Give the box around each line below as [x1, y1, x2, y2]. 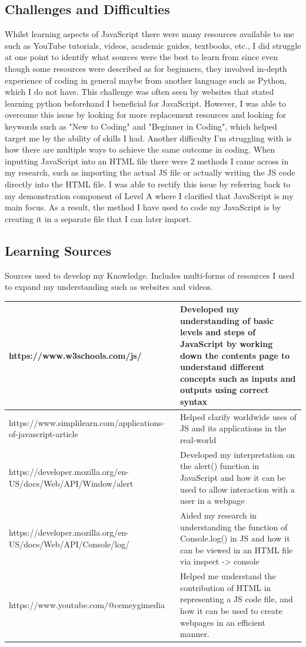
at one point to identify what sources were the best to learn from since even [5, 51, 278, 63]
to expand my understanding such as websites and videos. [5, 280, 213, 293]
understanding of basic [180, 314, 274, 326]
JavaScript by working [180, 337, 273, 349]
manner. [180, 628, 209, 640]
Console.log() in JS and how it [180, 532, 290, 544]
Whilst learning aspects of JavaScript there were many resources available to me [5, 28, 294, 40]
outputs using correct [180, 384, 269, 396]
